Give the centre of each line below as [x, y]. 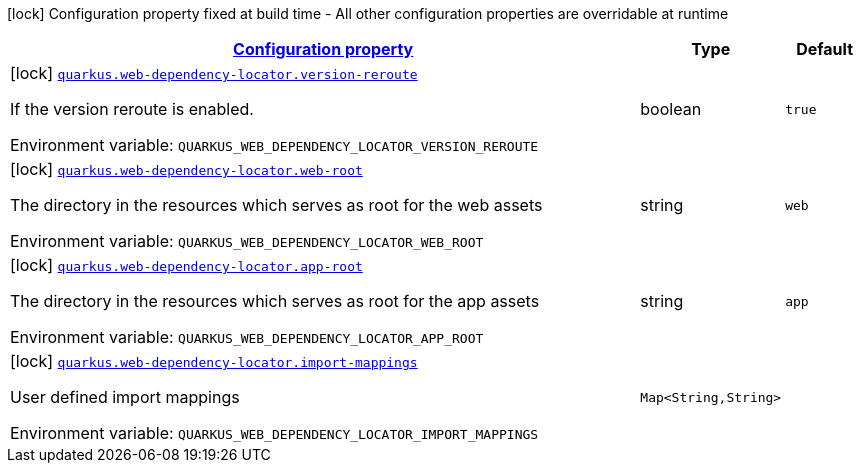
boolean [671, 109]
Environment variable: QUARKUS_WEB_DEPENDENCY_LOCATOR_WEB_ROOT [247, 241]
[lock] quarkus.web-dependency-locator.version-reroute [214, 73]
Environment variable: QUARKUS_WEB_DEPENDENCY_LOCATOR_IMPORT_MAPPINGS [274, 433]
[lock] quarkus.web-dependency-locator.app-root [186, 265]
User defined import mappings [125, 397]
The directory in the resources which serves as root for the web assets [276, 205]
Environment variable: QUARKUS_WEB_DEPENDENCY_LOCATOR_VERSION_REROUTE [274, 145]
